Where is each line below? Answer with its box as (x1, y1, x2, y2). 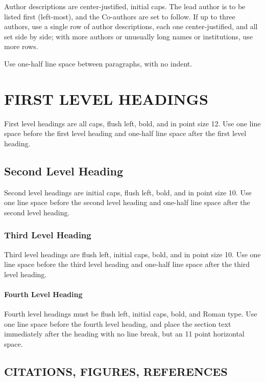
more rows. (4, 41, 38, 52)
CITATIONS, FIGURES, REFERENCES (4, 364, 228, 379)
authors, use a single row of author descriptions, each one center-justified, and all (4, 21, 258, 32)
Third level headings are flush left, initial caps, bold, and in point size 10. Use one (4, 249, 261, 259)
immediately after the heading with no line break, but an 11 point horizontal (4, 328, 245, 339)
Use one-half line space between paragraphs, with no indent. (4, 58, 192, 69)
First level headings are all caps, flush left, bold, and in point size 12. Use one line (4, 118, 261, 128)
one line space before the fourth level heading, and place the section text (4, 318, 231, 329)
